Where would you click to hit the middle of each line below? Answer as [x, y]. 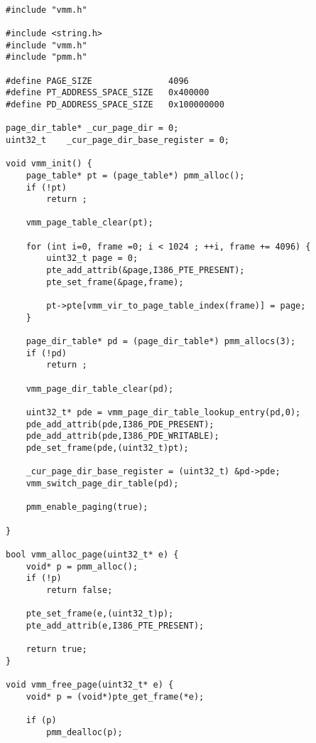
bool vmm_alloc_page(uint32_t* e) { [92, 554]
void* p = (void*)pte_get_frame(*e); [115, 696]
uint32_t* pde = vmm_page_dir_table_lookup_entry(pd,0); [163, 412]
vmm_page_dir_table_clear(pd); [100, 389]
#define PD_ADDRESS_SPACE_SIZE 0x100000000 [115, 104]
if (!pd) [46, 353]
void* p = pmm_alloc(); [82, 566]
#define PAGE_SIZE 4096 [97, 81]
